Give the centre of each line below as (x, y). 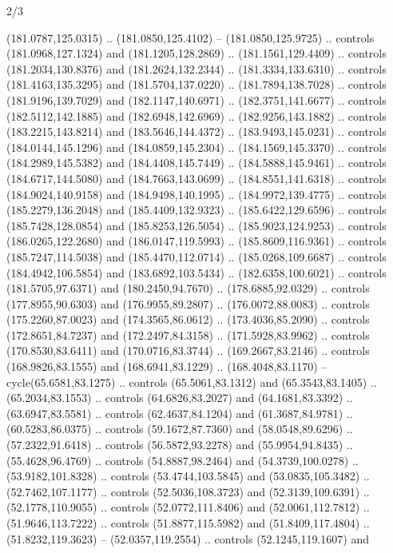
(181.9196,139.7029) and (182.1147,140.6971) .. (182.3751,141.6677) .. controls (196, 99)
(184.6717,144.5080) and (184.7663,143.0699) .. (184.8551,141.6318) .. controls (196, 178)
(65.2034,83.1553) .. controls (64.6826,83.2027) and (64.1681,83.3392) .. (180, 398)
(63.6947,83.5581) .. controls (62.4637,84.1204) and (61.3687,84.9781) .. (180, 413)
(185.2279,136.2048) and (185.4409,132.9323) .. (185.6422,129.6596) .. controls (196, 210)
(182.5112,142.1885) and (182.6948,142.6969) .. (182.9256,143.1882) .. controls (196, 115)
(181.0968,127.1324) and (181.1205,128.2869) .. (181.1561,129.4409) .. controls (196, 53)
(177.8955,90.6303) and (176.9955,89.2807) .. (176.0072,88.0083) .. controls (188, 303)
